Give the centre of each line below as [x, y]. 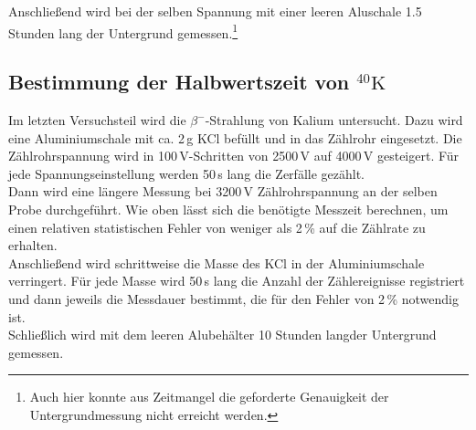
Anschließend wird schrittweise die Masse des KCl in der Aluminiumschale [217, 262]
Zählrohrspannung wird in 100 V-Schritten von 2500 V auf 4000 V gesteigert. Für [234, 156]
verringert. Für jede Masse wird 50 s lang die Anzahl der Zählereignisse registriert [237, 281]
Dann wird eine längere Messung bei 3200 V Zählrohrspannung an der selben [223, 191]
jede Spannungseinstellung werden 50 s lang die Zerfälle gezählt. [186, 173]
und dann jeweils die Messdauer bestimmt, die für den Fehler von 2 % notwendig [233, 298]
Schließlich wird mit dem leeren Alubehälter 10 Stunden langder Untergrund [222, 335]
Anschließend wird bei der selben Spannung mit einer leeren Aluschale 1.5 [215, 11]
